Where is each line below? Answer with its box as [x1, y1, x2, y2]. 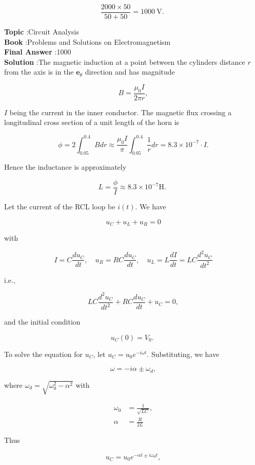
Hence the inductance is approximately [4, 162, 127, 172]
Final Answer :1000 [4, 46, 71, 57]
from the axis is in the [4, 66, 74, 77]
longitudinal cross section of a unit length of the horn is [4, 117, 180, 128]
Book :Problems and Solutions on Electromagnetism [4, 36, 171, 47]
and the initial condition [4, 316, 81, 327]
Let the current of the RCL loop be [4, 201, 115, 211]
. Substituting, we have [147, 348, 220, 359]
